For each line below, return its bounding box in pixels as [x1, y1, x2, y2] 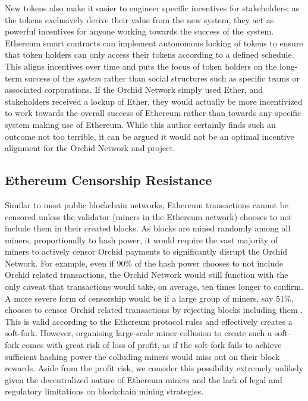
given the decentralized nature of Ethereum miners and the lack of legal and [5, 373, 282, 386]
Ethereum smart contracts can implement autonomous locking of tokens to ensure [5, 36, 303, 49]
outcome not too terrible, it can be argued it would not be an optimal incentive [5, 130, 294, 142]
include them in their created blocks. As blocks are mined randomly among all [5, 222, 291, 234]
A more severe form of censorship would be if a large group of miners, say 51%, [5, 292, 294, 304]
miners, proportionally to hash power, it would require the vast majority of [5, 233, 278, 246]
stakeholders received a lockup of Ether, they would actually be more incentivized [5, 95, 303, 107]
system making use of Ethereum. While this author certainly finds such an [5, 118, 276, 130]
